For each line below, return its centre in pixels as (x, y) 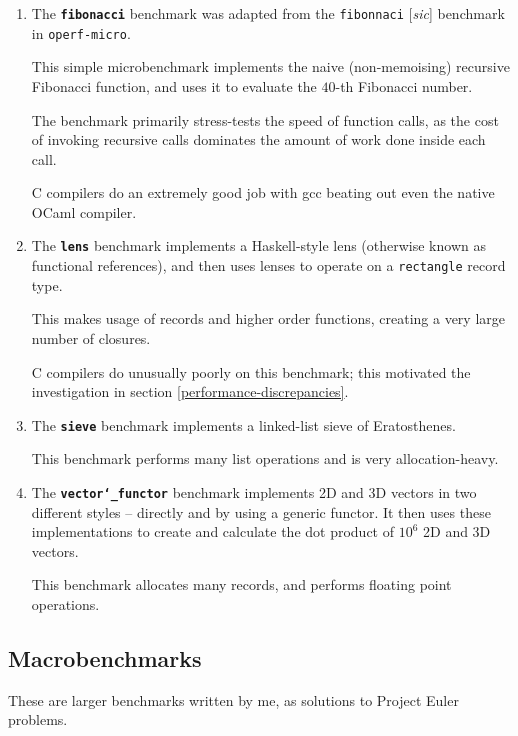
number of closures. (91, 337)
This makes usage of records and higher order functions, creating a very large (268, 318)
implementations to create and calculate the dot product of (213, 531)
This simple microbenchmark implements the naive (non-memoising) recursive (270, 66)
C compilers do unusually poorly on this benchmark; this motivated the (251, 371)
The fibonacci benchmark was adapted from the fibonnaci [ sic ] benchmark (268, 13)
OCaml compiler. (84, 211)
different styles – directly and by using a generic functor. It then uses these (261, 511)
